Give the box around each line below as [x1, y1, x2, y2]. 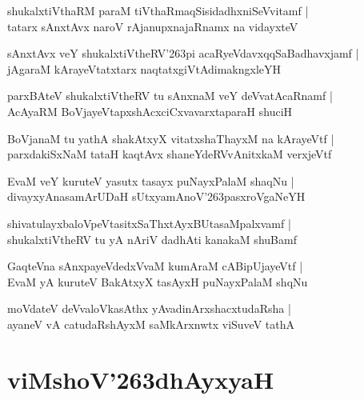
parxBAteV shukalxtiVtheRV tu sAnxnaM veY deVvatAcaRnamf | [7, 87, 333, 104]
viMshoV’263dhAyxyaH [7, 362, 274, 395]
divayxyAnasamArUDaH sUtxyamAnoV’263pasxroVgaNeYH [7, 188, 306, 205]
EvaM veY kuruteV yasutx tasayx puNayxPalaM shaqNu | [7, 172, 294, 189]
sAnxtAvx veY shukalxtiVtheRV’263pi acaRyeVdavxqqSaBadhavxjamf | [7, 45, 359, 62]
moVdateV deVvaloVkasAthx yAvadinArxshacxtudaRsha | [7, 300, 291, 317]
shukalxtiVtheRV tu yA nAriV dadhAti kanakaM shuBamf [7, 230, 297, 247]
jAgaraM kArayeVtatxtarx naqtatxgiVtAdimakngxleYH [7, 60, 282, 77]
